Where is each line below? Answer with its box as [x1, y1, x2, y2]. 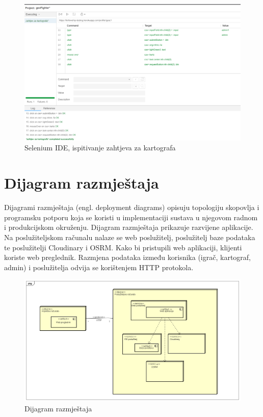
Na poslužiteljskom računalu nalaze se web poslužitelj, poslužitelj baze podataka [4, 231, 255, 242]
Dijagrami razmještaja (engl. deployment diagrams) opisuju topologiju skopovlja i [4, 202, 259, 213]
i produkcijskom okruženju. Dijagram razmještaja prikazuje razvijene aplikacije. [4, 222, 253, 232]
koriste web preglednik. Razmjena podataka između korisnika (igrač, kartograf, [4, 252, 251, 263]
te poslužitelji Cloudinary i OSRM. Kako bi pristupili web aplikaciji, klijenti [4, 242, 242, 252]
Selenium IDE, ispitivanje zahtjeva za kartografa [24, 142, 176, 153]
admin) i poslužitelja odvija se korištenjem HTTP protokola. [4, 262, 194, 272]
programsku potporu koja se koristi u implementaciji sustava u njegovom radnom [4, 212, 258, 222]
